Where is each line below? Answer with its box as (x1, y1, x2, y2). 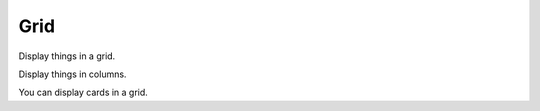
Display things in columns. (18, 68, 127, 80)
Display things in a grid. (18, 50, 116, 62)
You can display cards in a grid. (18, 86, 149, 99)
